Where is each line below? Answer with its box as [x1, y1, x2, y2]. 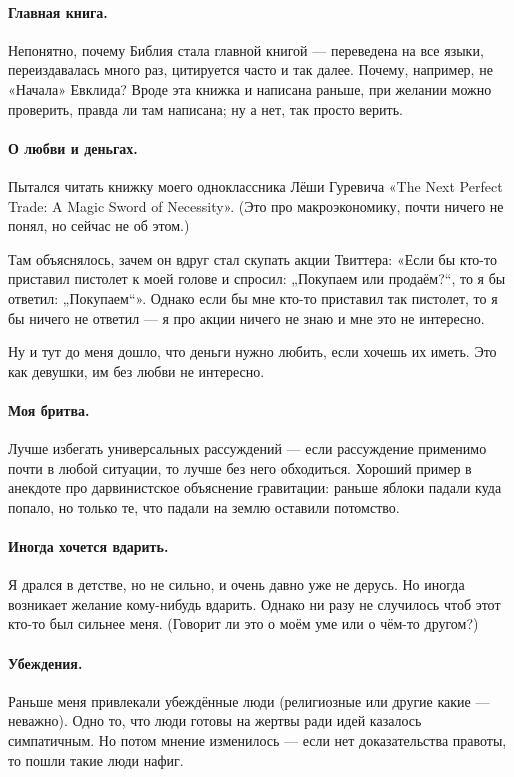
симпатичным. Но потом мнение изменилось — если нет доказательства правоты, [8, 730, 507, 751]
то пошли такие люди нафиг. [8, 749, 184, 770]
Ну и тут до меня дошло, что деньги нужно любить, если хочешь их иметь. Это [8, 341, 497, 362]
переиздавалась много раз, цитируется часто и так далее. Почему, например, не [8, 59, 493, 80]
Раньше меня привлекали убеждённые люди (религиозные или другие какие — [8, 690, 490, 711]
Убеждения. [8, 652, 83, 673]
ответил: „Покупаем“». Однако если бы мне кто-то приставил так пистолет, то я [8, 287, 498, 308]
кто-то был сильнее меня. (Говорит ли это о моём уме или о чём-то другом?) [8, 613, 479, 634]
